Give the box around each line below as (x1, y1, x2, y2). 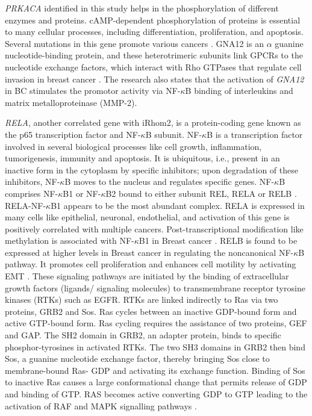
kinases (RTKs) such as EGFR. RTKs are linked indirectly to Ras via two (5, 293, 278, 306)
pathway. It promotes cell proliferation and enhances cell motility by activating (5, 258, 296, 270)
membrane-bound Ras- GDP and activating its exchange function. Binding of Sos (5, 364, 305, 376)
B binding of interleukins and (185, 84, 293, 97)
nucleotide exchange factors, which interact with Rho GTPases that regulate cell (5, 60, 302, 73)
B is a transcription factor (207, 128, 303, 140)
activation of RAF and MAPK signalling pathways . (5, 399, 197, 412)
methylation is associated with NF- (5, 234, 134, 247)
